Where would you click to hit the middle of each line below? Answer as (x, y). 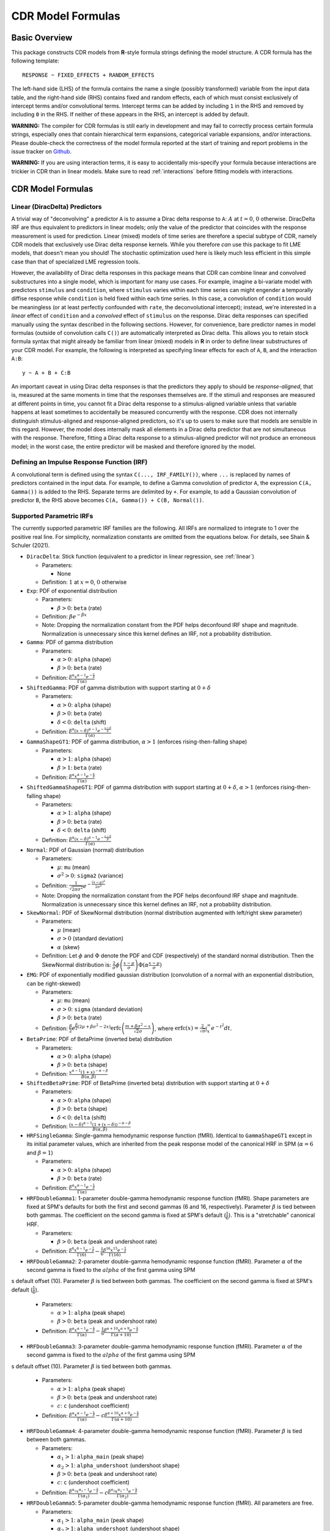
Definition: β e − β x (64, 616)
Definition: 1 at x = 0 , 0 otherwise (84, 582)
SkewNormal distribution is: (76, 965)
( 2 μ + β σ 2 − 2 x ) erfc (99, 1027)
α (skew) (68, 947)
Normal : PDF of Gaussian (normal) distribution (85, 850)
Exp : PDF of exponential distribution (72, 590)
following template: (35, 61)
